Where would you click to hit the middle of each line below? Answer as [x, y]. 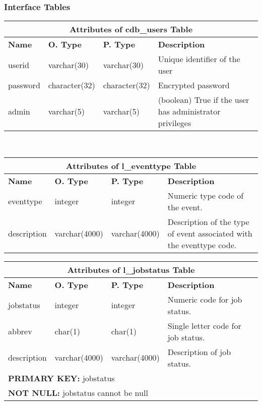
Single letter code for [204, 325]
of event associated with [210, 233]
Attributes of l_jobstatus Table [131, 269]
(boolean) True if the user [204, 100]
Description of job [199, 352]
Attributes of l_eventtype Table [131, 165]
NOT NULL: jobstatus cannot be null [78, 392]
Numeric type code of [206, 195]
